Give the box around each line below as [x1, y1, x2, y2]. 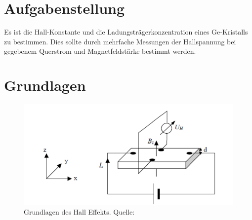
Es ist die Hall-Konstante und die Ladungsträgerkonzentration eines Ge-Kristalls [4, 27, 248, 37]
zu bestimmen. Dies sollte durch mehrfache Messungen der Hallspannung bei [4, 36, 236, 46]
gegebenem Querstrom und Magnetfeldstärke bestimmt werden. [4, 46, 196, 56]
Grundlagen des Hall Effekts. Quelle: [24, 206, 135, 217]
